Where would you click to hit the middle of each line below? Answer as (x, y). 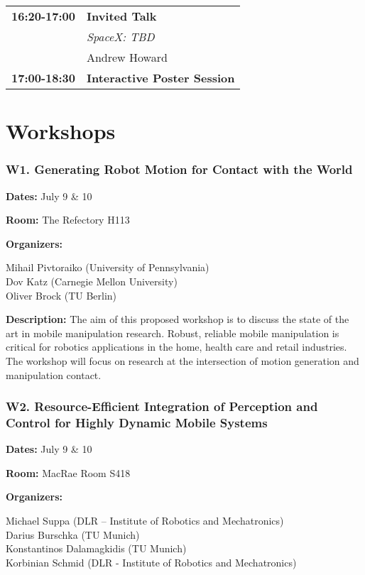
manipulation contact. (54, 374)
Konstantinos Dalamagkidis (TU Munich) (96, 548)
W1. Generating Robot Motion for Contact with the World (179, 169)
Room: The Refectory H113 (68, 220)
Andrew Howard (127, 57)
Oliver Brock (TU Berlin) (61, 295)
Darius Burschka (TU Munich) (73, 534)
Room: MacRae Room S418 (68, 472)
